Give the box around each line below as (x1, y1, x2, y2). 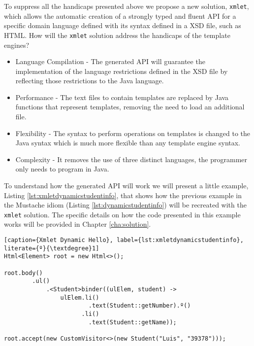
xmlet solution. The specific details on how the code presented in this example (4, 209, 241, 219)
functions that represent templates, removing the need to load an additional (15, 102, 245, 112)
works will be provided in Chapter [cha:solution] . (4, 219, 151, 229)
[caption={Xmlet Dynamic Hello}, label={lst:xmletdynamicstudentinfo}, (4, 237, 244, 244)
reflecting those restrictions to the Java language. (15, 75, 164, 86)
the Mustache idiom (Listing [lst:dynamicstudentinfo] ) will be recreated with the (4, 200, 247, 210)
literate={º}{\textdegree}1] (4, 244, 99, 252)
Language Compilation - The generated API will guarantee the (15, 56, 205, 67)
